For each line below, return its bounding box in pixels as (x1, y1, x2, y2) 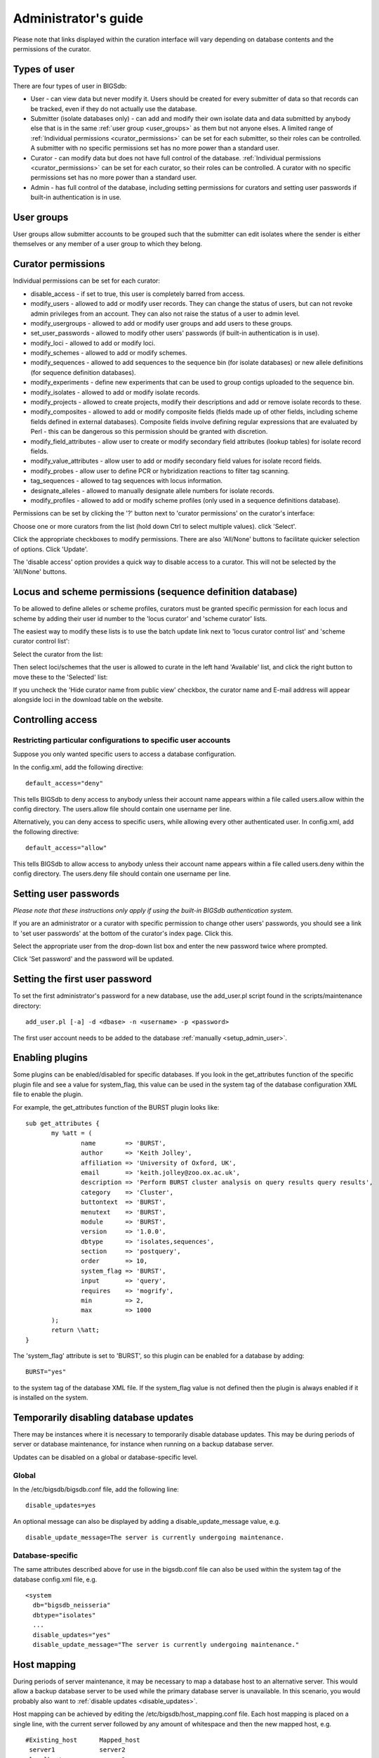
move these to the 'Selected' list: (13, 672, 108, 681)
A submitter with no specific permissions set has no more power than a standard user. (30, 144, 280, 153)
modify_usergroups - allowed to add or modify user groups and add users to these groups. (30, 319, 293, 327)
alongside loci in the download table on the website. (13, 695, 164, 704)
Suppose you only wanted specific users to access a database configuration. (13, 750, 237, 759)
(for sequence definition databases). (30, 368, 136, 376)
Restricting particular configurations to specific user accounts (13, 736, 231, 745)
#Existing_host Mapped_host (25, 1735, 140, 1744)
